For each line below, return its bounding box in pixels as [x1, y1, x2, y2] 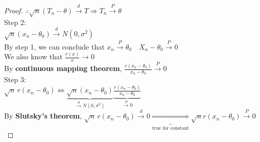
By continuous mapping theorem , [4, 63, 122, 74]
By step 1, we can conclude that [4, 41, 105, 52]
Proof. [4, 5, 23, 15]
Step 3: [4, 74, 26, 85]
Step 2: [4, 16, 26, 27]
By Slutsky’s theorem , [4, 110, 82, 121]
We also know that [4, 51, 63, 62]
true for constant [152, 125, 189, 131]
